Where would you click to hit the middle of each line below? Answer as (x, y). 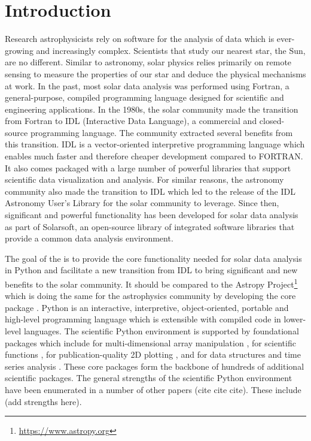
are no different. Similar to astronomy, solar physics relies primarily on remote (148, 62)
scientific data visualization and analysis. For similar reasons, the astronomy (144, 179)
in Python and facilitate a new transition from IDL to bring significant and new (151, 270)
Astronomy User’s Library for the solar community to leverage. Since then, (142, 203)
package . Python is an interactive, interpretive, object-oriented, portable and (147, 307)
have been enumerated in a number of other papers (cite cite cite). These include (153, 389)
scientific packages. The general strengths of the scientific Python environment (149, 378)
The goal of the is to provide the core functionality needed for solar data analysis (153, 258)
